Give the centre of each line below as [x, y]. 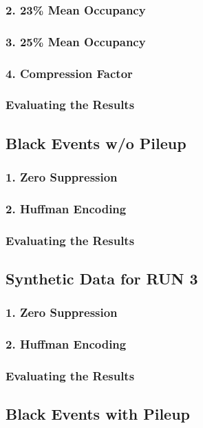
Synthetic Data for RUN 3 [102, 279]
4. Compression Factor [69, 73]
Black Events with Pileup [98, 414]
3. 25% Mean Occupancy [76, 41]
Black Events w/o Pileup [96, 143]
